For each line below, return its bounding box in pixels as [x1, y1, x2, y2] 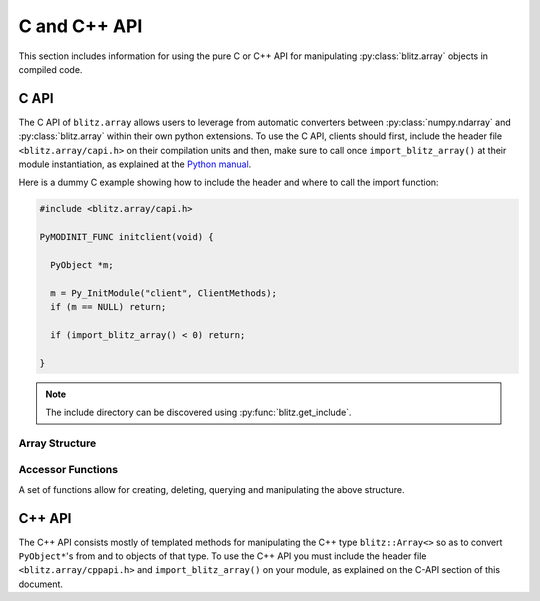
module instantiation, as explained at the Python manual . [18, 158, 252, 170]
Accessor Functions [18, 463, 119, 477]
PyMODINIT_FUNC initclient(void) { [39, 231, 214, 243]
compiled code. [18, 63, 83, 75]
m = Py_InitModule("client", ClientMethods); [50, 287, 277, 299]
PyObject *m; [50, 259, 114, 270]
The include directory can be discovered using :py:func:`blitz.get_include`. [45, 406, 352, 419]
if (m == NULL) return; [50, 301, 167, 313]
